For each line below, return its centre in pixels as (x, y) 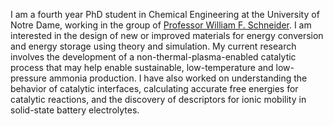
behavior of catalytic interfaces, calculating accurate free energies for (154, 88)
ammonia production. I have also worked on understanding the (178, 78)
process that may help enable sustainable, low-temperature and (142, 67)
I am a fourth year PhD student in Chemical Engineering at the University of (165, 14)
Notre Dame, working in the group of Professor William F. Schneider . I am (161, 25)
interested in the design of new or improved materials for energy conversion (167, 35)
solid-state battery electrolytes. (75, 110)
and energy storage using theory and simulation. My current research (153, 46)
